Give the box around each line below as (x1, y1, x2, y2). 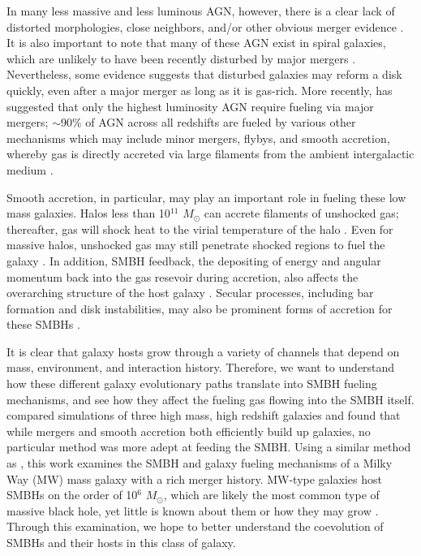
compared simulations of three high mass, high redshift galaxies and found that (6, 407, 401, 424)
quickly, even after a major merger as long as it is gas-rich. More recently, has (6, 81, 393, 98)
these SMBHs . (6, 316, 80, 333)
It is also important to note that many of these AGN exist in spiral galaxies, (6, 34, 386, 51)
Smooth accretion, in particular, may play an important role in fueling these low (6, 188, 406, 205)
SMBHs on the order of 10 (6, 486, 138, 503)
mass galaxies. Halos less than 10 (6, 205, 170, 222)
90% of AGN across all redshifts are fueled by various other (60, 114, 356, 131)
